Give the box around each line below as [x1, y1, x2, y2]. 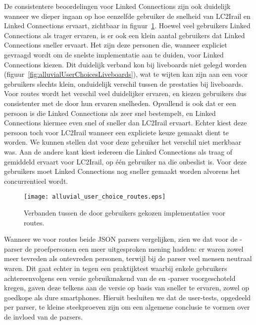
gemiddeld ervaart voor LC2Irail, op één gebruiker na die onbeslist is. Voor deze [4, 156, 247, 166]
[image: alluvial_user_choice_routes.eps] [24, 193, 166, 201]
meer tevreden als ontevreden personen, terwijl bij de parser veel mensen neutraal [4, 253, 252, 264]
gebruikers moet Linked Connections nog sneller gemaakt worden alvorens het [4, 166, 241, 176]
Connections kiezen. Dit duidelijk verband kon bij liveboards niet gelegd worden [4, 59, 247, 69]
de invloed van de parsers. [4, 311, 83, 322]
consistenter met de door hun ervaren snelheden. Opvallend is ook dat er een [4, 98, 236, 108]
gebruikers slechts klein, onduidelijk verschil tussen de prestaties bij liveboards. [4, 78, 244, 89]
